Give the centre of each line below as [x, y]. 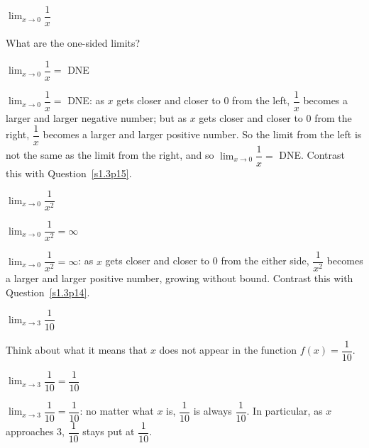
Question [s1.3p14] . [48, 292]
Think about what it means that [77, 349]
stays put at [109, 431]
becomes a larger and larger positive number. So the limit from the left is [202, 134]
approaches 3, [35, 431]
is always [213, 411]
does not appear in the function [228, 349]
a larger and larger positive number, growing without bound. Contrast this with [180, 278]
